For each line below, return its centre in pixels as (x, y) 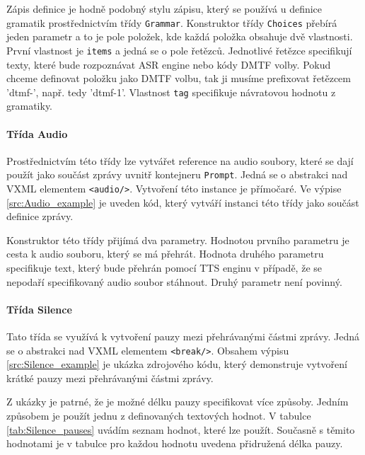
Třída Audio (37, 133)
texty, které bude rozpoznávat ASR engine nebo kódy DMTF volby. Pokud (169, 64)
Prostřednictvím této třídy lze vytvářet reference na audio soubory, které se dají (180, 160)
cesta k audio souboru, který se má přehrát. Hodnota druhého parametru (165, 254)
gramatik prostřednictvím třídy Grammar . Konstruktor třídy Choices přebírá (172, 22)
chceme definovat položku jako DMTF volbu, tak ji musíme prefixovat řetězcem (179, 78)
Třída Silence (39, 309)
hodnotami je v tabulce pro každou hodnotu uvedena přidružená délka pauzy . (175, 443)
